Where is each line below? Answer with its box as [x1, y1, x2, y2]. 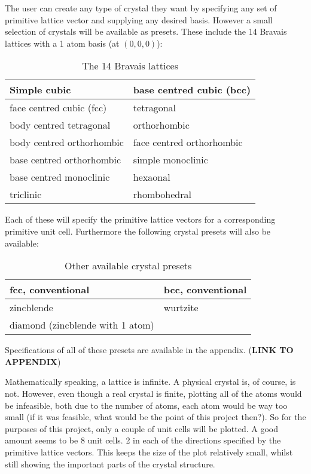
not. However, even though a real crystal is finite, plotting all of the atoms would [5, 387, 302, 399]
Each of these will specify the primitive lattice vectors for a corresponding [5, 213, 276, 226]
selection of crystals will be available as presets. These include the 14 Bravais [5, 25, 287, 38]
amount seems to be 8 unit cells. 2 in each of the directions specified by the [5, 434, 281, 446]
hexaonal [133, 170, 170, 184]
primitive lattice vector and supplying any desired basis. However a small [5, 13, 273, 26]
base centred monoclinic [10, 170, 110, 184]
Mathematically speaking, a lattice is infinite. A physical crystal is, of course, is [5, 375, 296, 388]
